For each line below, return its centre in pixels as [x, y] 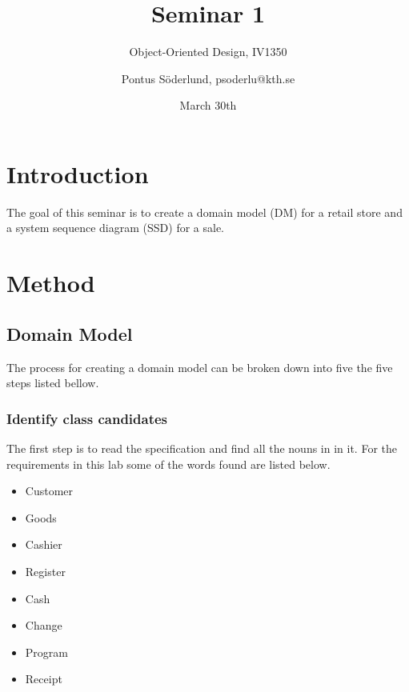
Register [45, 571]
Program [46, 652]
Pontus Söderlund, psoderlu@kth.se [208, 78]
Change [44, 625]
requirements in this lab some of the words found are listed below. [168, 464]
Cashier [44, 544]
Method [51, 283]
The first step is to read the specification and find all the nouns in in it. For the [202, 448]
